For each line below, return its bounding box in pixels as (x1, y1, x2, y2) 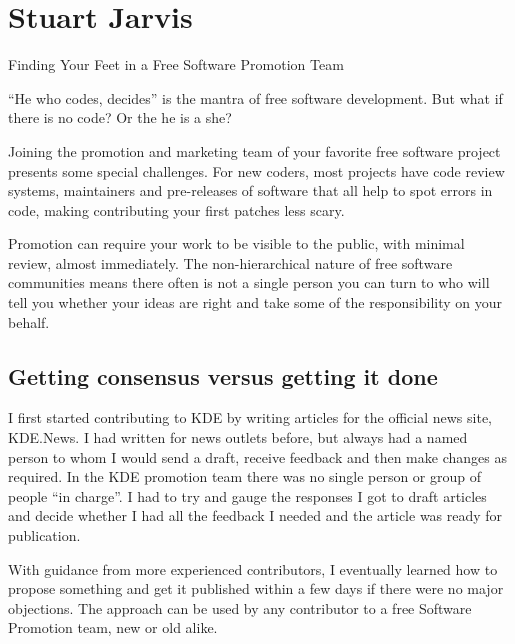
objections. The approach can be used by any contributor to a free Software (8, 597, 472, 618)
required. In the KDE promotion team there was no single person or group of (8, 466, 482, 487)
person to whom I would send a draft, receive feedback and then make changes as (8, 446, 507, 467)
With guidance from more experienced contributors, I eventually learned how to (8, 558, 498, 579)
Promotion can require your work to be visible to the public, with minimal (8, 233, 465, 254)
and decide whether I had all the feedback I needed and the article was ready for (8, 505, 503, 526)
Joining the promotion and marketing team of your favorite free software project (8, 140, 501, 161)
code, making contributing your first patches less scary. (8, 199, 345, 220)
